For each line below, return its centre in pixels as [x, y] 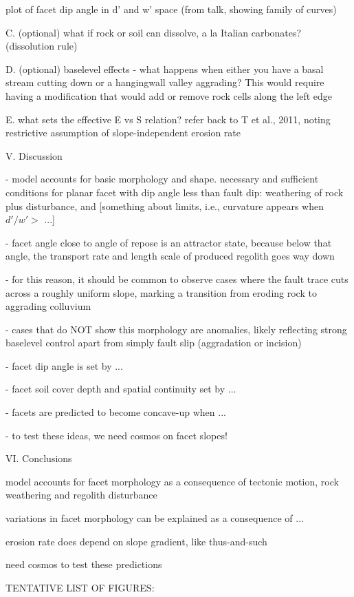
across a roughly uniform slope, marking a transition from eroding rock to [161, 292]
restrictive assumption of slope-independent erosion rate [123, 133]
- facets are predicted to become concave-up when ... [116, 412]
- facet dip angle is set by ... [64, 365]
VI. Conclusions [39, 458]
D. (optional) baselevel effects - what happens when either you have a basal [165, 69]
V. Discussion [34, 155]
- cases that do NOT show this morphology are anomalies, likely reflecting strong [176, 329]
